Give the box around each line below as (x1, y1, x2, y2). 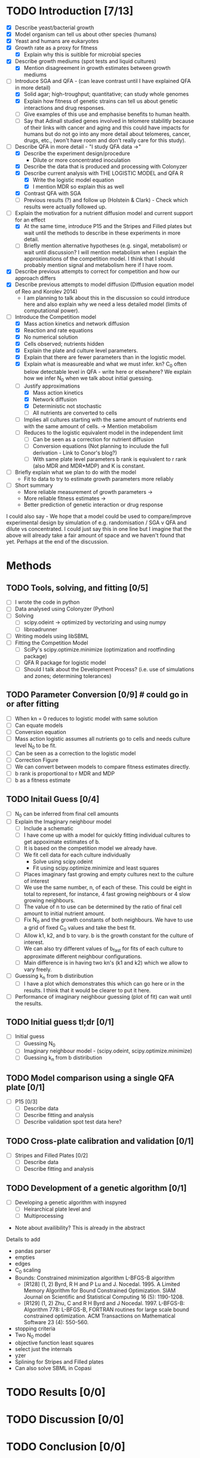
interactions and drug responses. (23, 104, 106, 111)
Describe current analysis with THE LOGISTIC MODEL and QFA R (23, 169, 184, 177)
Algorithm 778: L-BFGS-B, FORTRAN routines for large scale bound (23, 1306, 189, 1313)
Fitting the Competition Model (14, 639, 88, 646)
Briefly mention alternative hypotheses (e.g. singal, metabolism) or (23, 242, 188, 249)
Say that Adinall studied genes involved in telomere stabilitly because (23, 117, 194, 124)
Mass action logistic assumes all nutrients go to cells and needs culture (14, 735, 190, 742)
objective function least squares (14, 1339, 94, 1346)
